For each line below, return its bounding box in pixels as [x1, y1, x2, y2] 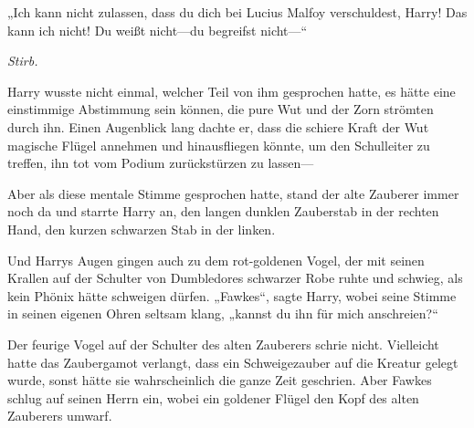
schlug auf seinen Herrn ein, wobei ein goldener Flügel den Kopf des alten [7, 388, 419, 407]
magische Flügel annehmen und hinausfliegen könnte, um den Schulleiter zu [7, 135, 430, 154]
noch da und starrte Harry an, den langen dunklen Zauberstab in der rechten [7, 202, 439, 221]
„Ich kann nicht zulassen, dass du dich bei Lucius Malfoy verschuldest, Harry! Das [7, 3, 468, 21]
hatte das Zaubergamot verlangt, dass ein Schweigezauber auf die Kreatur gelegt [7, 352, 458, 371]
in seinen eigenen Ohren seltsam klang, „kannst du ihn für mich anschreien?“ [7, 304, 438, 323]
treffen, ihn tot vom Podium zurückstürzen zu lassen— [7, 153, 314, 172]
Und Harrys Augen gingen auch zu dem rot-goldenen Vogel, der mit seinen [7, 250, 425, 269]
